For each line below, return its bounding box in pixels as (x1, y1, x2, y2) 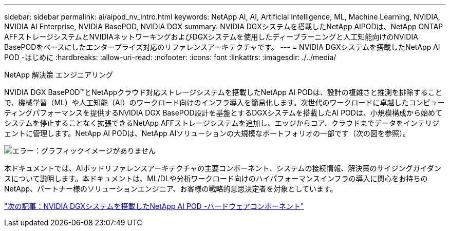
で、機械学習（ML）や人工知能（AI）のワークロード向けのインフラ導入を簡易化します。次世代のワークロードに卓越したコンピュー (4, 98, 445, 107)
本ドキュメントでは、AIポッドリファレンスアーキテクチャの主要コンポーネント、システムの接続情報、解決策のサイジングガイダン (4, 164, 441, 172)
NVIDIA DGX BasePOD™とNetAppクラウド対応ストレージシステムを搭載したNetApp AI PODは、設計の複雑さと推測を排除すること (4, 88, 442, 97)
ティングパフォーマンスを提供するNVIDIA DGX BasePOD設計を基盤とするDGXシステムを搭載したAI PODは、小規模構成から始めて (4, 108, 442, 117)
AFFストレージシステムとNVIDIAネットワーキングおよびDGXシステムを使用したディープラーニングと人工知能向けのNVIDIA (4, 32, 418, 41)
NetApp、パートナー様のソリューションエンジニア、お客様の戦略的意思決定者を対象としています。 (4, 184, 338, 193)
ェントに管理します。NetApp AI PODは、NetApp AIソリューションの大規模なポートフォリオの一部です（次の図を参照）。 (4, 129, 410, 138)
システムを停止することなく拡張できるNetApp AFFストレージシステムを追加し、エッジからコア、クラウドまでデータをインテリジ (4, 119, 439, 127)
